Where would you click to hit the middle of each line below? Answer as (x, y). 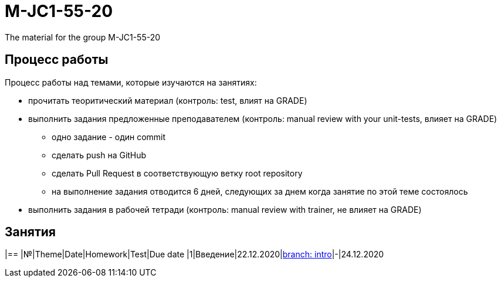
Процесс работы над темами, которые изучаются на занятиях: (131, 82)
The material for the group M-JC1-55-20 (83, 37)
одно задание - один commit (109, 137)
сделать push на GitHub (99, 155)
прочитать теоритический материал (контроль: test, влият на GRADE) (168, 100)
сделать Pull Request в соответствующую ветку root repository (177, 173)
